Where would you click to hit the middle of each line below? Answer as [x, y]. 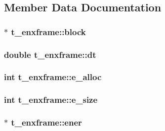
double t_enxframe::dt [50, 54]
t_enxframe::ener [46, 122]
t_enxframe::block [48, 31]
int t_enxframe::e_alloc [53, 77]
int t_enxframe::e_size [51, 100]
